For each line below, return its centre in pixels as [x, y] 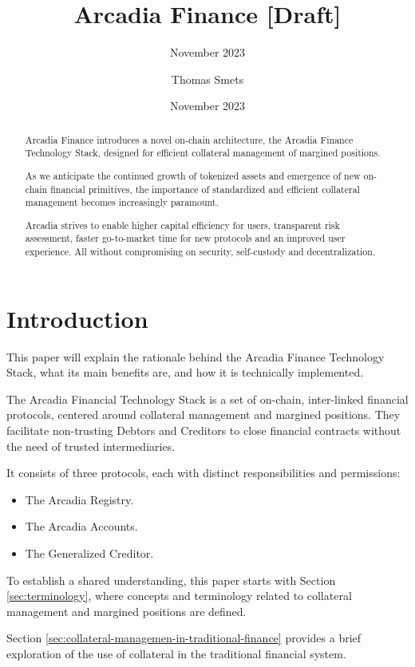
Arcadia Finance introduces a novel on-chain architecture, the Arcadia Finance [189, 139]
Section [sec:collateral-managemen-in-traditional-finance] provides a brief [184, 638]
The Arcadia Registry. [79, 499]
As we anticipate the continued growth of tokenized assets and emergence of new [193, 175]
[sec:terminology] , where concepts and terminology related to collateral [179, 596]
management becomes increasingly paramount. [122, 202]
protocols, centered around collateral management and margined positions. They [204, 414]
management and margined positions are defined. [126, 611]
